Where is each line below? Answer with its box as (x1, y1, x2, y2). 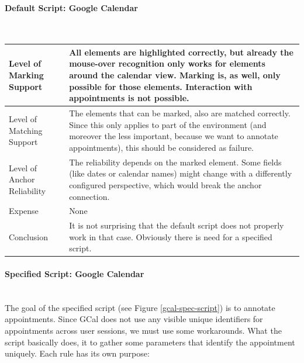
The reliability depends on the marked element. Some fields (69, 155, 282, 168)
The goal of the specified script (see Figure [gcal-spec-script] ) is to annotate (5, 301, 275, 313)
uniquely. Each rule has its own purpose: (5, 347, 150, 359)
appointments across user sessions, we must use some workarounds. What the (5, 324, 282, 337)
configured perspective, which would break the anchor (69, 178, 262, 191)
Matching (9, 124, 43, 136)
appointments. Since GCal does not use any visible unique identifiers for (5, 313, 263, 325)
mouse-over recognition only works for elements (69, 57, 265, 70)
